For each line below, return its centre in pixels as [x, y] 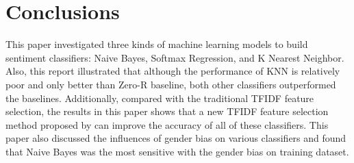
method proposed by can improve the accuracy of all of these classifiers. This [167, 124]
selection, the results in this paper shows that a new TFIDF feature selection [167, 111]
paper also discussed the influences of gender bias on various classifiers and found [176, 138]
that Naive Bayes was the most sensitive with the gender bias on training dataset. [177, 151]
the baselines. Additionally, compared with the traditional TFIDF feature [160, 98]
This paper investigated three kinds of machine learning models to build [157, 44]
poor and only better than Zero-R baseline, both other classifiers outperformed [171, 84]
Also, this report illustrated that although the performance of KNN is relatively [173, 71]
